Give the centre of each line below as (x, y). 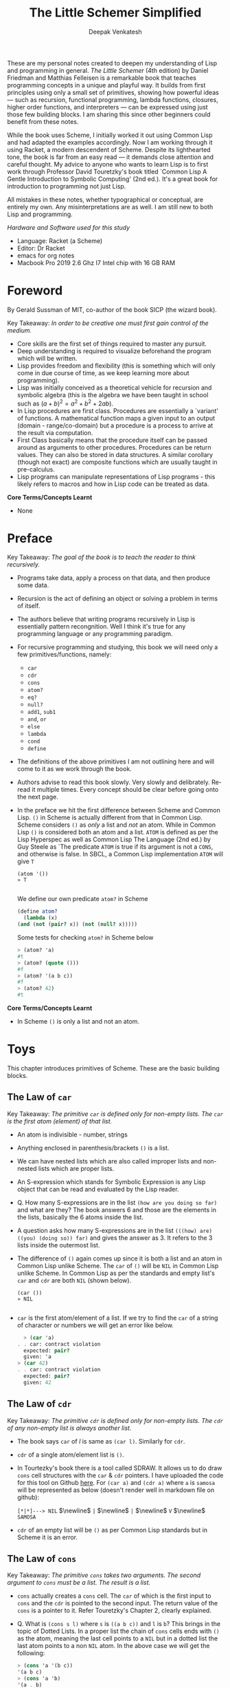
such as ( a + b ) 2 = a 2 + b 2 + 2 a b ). (65, 403)
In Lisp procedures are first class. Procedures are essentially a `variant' (117, 410)
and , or (37, 719)
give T (25, 861)
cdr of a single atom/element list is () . (71, 1455)
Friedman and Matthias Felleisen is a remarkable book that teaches (102, 78)
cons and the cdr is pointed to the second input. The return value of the (117, 1603)
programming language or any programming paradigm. (95, 634)
